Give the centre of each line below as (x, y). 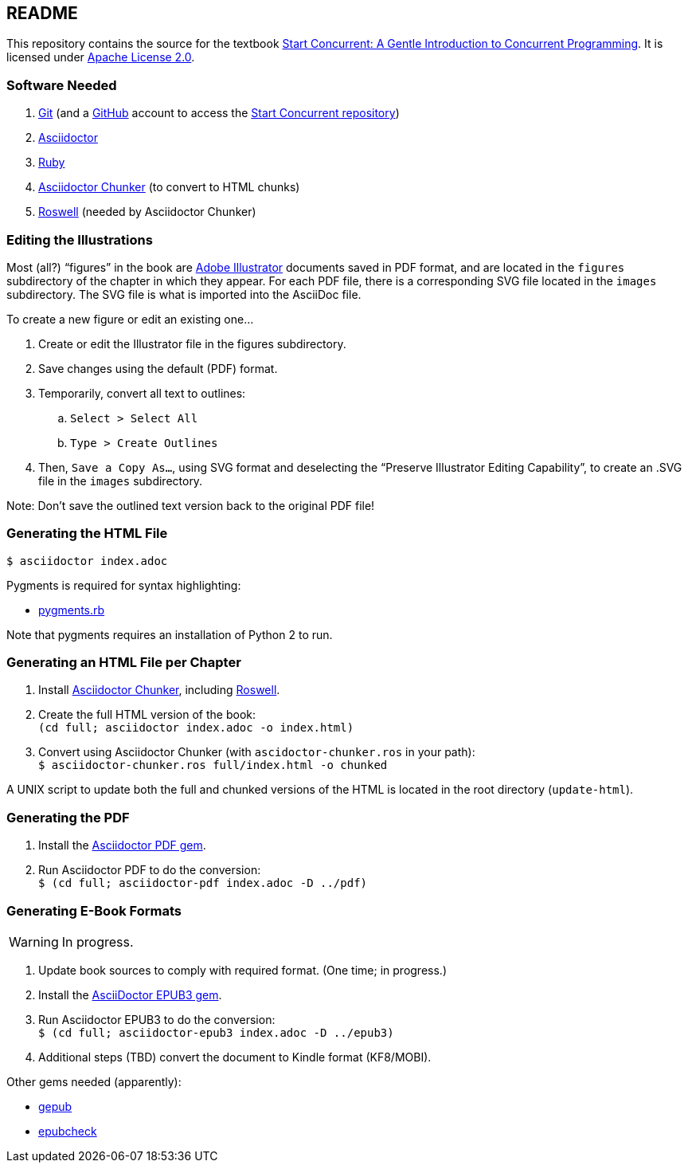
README (42, 13)
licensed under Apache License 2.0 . (101, 57)
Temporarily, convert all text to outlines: (142, 393)
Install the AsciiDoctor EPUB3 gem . (130, 994)
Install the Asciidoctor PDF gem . (122, 845)
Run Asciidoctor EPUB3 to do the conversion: (157, 1019)
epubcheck (68, 1131)
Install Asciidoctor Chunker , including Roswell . (159, 690)
